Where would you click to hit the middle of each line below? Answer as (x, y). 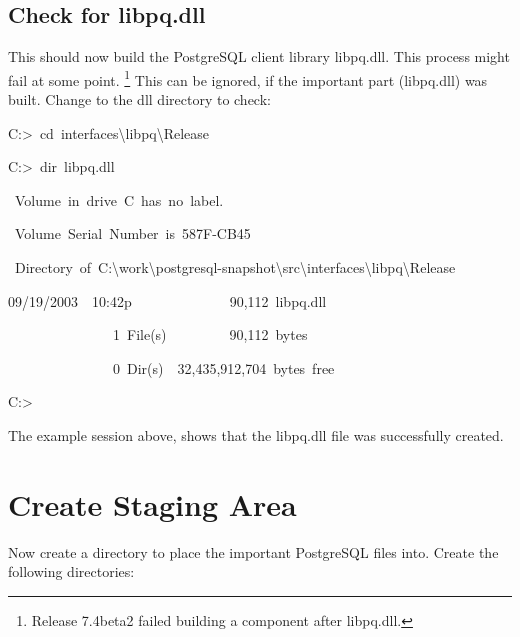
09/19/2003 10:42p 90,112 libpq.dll (167, 300)
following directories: (71, 571)
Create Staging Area (152, 503)
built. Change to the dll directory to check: (139, 99)
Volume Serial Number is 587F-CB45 (133, 233)
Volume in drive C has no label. (119, 199)
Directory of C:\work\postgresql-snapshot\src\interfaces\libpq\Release (235, 267)
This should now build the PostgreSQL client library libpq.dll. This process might (259, 56)
